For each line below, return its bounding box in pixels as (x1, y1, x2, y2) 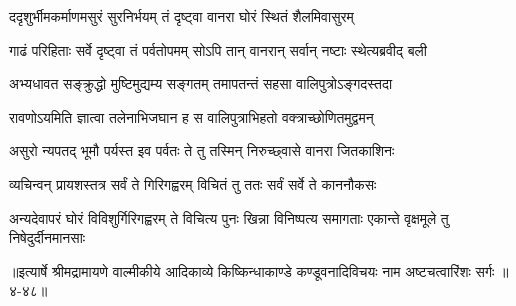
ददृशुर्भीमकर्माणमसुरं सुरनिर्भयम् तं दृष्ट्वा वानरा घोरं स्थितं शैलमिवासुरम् (9, 6, 354, 26)
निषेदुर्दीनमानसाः (9, 227, 86, 248)
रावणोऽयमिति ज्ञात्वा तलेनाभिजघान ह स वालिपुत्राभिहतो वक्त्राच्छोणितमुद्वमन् (9, 106, 374, 127)
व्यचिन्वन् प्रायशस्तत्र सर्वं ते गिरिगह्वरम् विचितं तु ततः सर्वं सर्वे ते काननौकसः (9, 173, 377, 194)
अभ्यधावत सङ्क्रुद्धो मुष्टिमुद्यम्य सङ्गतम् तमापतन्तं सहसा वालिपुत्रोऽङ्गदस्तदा (9, 73, 393, 94)
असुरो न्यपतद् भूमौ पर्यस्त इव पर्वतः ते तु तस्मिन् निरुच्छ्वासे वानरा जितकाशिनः (9, 140, 395, 161)
